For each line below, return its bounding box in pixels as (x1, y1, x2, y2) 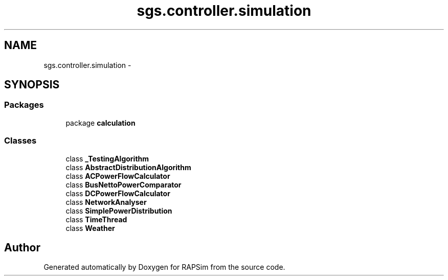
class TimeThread (65, 215, 127, 224)
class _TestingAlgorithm (65, 154, 149, 163)
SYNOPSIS (4, 78, 60, 91)
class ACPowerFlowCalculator (65, 171, 170, 180)
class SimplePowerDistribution (65, 206, 172, 215)
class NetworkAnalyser (65, 197, 147, 206)
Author (4, 241, 40, 254)
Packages (4, 100, 44, 110)
